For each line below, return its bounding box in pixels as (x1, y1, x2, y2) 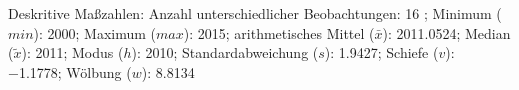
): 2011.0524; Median (382, 22, 511, 43)
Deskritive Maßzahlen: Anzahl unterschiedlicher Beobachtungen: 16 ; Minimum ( (8, 3, 502, 23)
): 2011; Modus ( (21, 42, 124, 63)
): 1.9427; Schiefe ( (324, 42, 439, 63)
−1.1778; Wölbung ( (8, 61, 132, 82)
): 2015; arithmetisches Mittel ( (183, 22, 375, 43)
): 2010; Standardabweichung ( (131, 42, 319, 63)
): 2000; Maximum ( (33, 22, 157, 43)
